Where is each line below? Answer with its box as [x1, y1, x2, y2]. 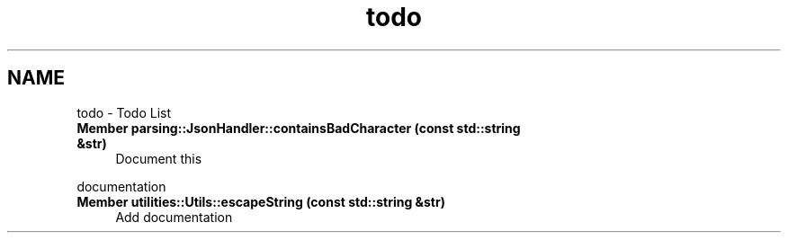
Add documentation [115, 209, 233, 225]
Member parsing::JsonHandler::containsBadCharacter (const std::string [76, 120, 521, 136]
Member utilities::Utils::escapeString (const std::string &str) [76, 193, 445, 209]
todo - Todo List [76, 104, 172, 120]
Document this [115, 150, 202, 166]
